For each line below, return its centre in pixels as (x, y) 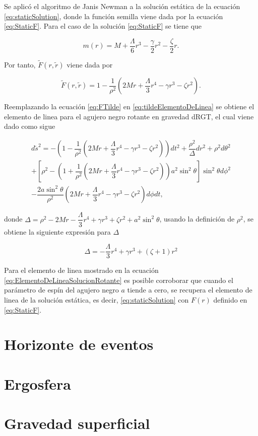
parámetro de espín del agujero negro (61, 290)
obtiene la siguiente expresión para (57, 231)
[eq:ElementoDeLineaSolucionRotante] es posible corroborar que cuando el (119, 280)
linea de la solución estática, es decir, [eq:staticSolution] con (96, 299)
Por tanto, (20, 65)
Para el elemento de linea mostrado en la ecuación (81, 270)
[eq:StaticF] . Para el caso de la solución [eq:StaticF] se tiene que (103, 26)
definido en (230, 299)
